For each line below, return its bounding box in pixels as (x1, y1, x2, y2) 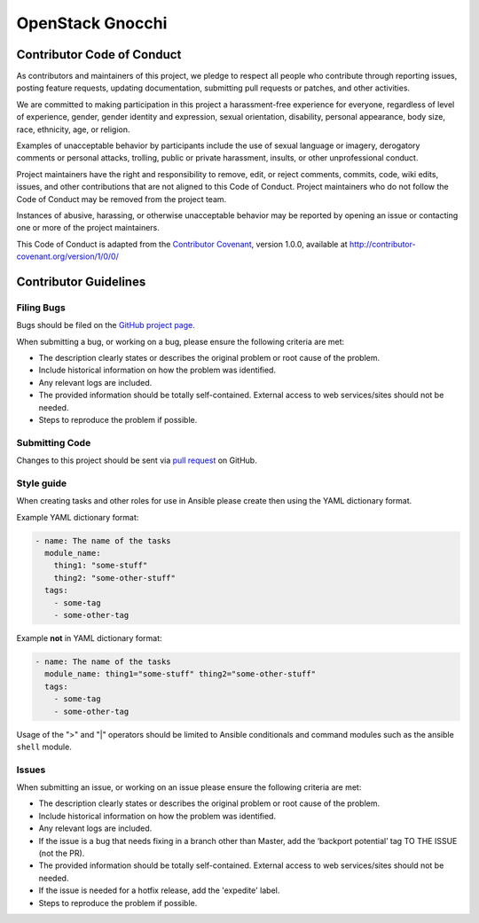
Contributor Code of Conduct (16, 47, 182, 62)
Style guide (16, 477, 67, 489)
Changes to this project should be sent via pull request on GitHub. (16, 455, 257, 465)
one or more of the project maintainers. (16, 223, 160, 233)
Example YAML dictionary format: (16, 512, 139, 522)
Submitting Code (16, 436, 91, 449)
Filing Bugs (16, 301, 66, 314)
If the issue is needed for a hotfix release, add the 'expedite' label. (38, 885, 280, 896)
